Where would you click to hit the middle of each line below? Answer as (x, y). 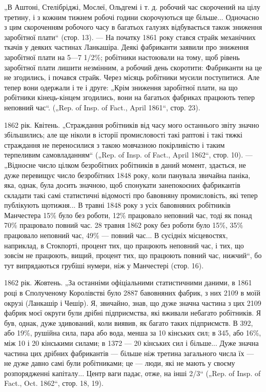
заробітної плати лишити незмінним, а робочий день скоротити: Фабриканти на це (133, 67)
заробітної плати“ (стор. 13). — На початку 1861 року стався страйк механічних (130, 37)
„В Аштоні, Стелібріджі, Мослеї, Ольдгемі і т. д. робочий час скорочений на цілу (132, 7)
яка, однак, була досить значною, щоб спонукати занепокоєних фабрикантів (122, 185)
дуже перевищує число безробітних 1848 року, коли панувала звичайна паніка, (127, 175)
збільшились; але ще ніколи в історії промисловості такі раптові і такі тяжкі (123, 135)
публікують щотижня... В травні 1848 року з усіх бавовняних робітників (117, 205)
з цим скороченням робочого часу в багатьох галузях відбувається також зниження (133, 27)
